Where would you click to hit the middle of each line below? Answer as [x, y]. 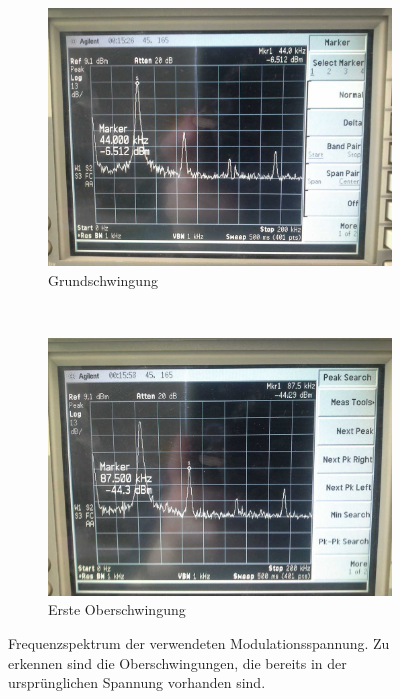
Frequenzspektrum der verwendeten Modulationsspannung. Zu [199, 642]
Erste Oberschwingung [117, 609]
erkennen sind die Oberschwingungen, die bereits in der [177, 662]
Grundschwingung [103, 279]
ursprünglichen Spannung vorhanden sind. [137, 682]
